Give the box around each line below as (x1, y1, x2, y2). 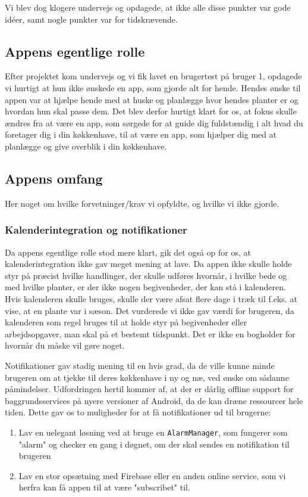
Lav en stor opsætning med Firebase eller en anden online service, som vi (18, 469, 286, 482)
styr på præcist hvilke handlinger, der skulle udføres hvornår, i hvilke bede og (5, 269, 287, 281)
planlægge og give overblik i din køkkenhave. (5, 139, 167, 152)
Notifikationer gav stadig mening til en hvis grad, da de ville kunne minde (5, 359, 275, 371)
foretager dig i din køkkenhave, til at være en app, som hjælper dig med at (5, 128, 277, 141)
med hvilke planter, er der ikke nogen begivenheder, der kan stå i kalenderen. (5, 281, 286, 293)
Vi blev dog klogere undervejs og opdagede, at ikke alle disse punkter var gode (5, 1, 291, 13)
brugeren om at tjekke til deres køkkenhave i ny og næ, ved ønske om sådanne (5, 371, 289, 383)
